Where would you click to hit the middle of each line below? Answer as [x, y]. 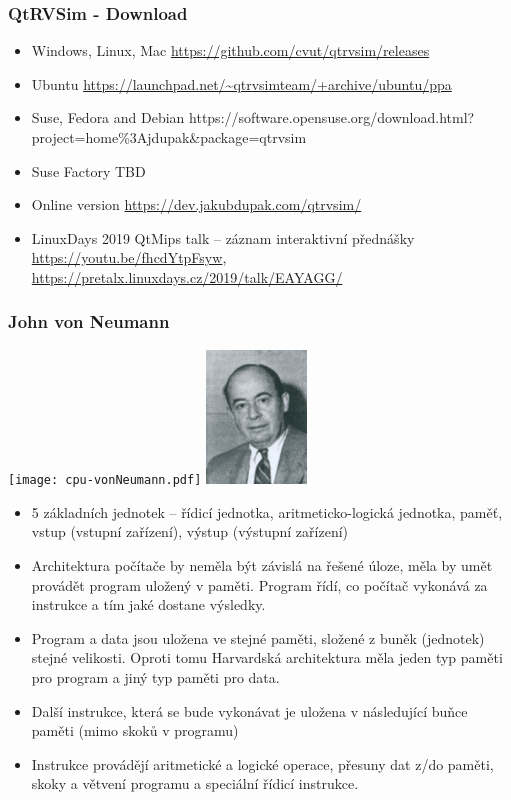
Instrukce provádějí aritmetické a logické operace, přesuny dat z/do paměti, [262, 763]
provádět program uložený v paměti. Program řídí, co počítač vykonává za [259, 584]
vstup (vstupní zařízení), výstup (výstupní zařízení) [190, 531]
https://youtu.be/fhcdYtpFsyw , [129, 257]
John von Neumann [89, 321]
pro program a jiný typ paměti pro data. [155, 676]
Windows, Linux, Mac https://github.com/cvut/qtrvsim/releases [230, 50]
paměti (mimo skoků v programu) [135, 730]
